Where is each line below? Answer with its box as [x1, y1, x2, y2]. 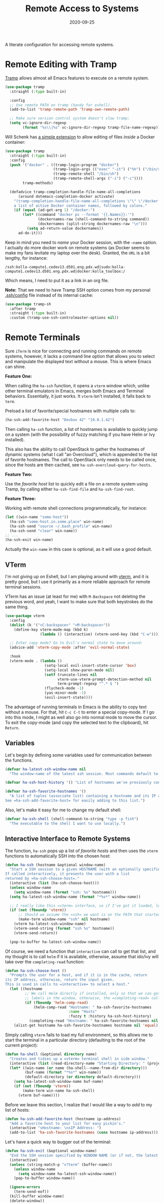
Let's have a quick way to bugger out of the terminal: [5, 1139, 111, 1145]
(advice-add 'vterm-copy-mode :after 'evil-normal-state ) [9, 645, 130, 650]
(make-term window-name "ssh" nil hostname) [18, 917, 110, 922]
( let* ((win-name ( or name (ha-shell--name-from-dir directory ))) [9, 1066, 147, 1070]
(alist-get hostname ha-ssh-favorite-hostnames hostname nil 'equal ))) [14, 1023, 163, 1028]
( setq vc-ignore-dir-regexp [9, 121, 67, 126]
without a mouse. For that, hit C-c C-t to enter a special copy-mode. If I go [5, 709, 155, 715]
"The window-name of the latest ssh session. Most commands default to [9, 771, 159, 776]
